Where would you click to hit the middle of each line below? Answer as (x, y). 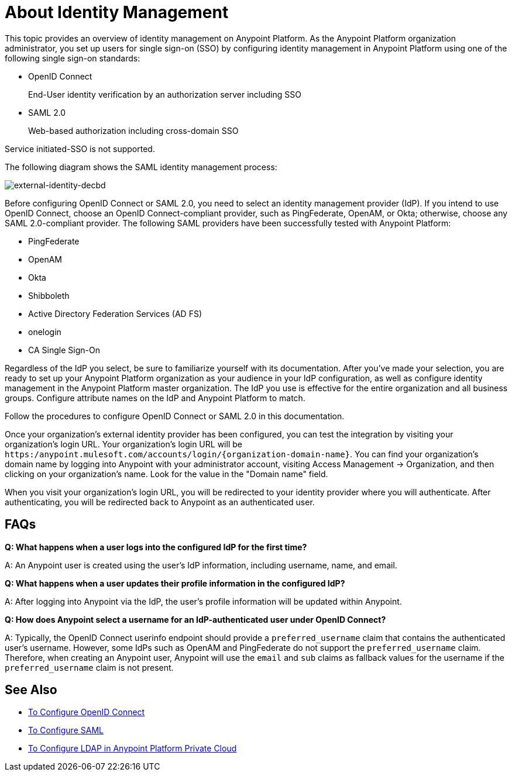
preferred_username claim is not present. (89, 667)
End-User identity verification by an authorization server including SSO (165, 94)
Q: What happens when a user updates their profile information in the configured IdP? (175, 583)
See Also (31, 690)
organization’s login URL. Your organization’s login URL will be (123, 444)
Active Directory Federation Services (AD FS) (115, 313)
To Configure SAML (66, 730)
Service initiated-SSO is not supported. (80, 149)
